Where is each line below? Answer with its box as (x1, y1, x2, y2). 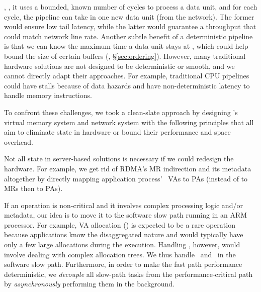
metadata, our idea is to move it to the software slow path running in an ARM (4, 210, 247, 220)
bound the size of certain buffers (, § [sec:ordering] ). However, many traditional (4, 50, 246, 61)
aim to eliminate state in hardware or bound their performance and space (4, 127, 231, 137)
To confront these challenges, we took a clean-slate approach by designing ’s (4, 107, 238, 117)
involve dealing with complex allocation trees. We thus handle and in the (4, 249, 236, 259)
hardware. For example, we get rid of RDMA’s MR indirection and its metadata (4, 163, 251, 173)
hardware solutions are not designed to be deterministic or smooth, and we (4, 60, 235, 71)
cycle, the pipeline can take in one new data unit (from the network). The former (4, 11, 254, 22)
